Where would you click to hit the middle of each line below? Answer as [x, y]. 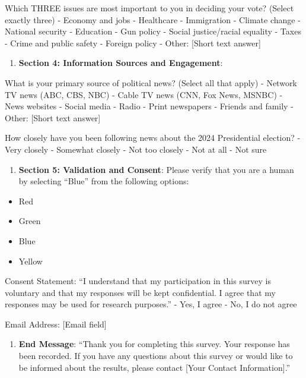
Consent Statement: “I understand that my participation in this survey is [138, 281]
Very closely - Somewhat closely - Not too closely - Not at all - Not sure [136, 149]
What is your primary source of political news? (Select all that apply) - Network [151, 82]
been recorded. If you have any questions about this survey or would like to [156, 356]
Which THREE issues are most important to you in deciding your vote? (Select [149, 8]
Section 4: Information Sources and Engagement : [121, 63]
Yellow [31, 261]
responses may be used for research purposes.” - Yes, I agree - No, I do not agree [151, 304]
